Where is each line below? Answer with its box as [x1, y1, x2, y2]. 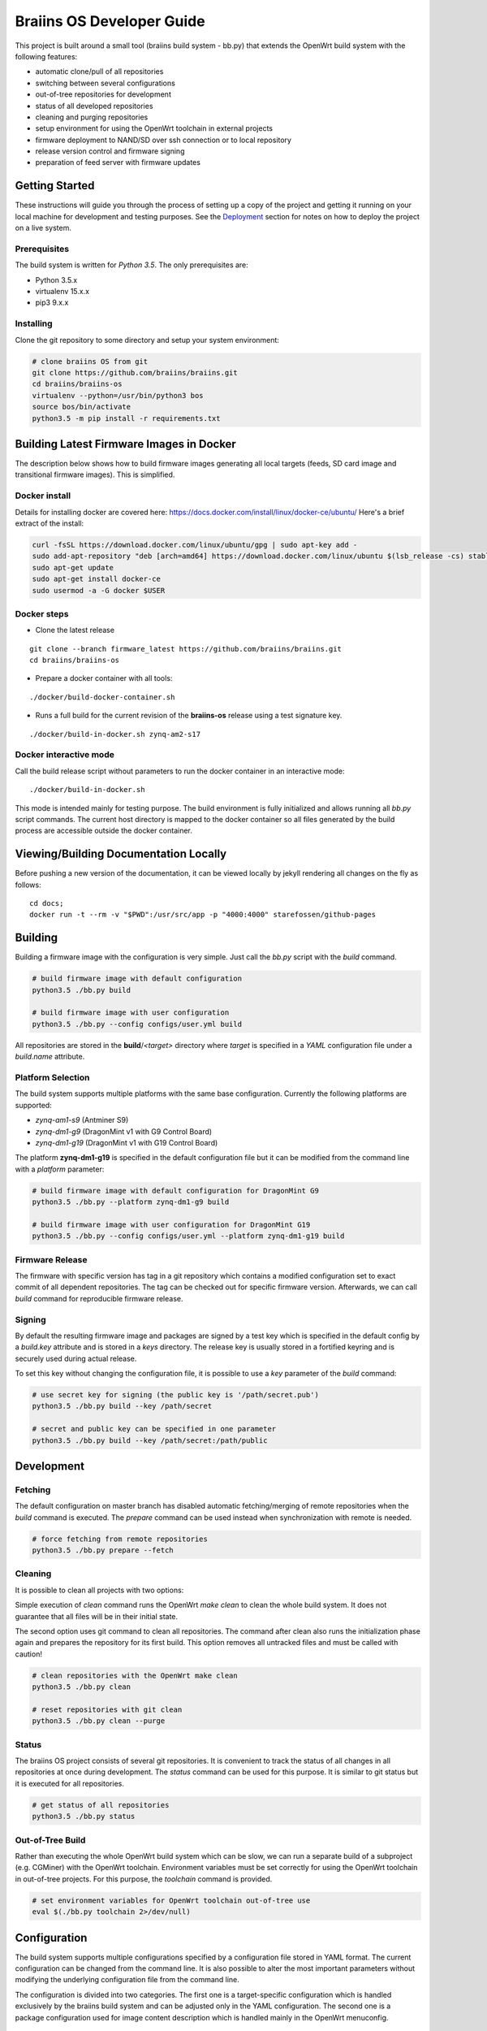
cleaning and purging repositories [35, 112, 149, 122]
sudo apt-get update [32, 563, 114, 572]
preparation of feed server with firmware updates [35, 158, 200, 167]
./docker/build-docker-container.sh [29, 692, 175, 702]
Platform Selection [15, 1072, 90, 1083]
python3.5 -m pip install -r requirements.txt [32, 414, 221, 422]
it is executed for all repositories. [15, 1778, 125, 1788]
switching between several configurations [35, 78, 176, 88]
